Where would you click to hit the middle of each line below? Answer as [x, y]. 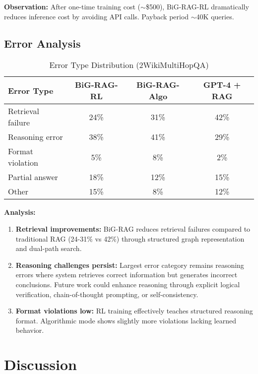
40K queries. [215, 16]
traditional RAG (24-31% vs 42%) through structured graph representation [130, 238]
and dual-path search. [49, 248]
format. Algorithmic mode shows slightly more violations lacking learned [126, 320]
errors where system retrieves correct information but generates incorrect [127, 275]
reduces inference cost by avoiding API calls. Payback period [97, 16]
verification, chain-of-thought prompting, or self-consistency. [107, 294]
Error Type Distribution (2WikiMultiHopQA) [129, 65]
